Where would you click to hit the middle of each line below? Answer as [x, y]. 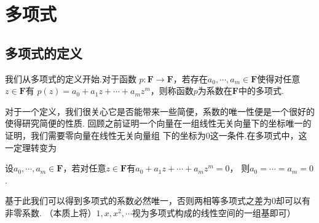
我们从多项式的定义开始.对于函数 [71, 78]
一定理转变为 [31, 147]
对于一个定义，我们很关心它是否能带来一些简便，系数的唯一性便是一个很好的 [160, 111]
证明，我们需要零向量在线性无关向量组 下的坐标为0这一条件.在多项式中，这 [156, 135]
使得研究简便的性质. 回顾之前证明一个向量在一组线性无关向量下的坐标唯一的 [158, 123]
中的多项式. [261, 91]
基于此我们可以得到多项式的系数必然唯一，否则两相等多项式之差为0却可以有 [158, 201]
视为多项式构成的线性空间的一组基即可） [214, 212]
